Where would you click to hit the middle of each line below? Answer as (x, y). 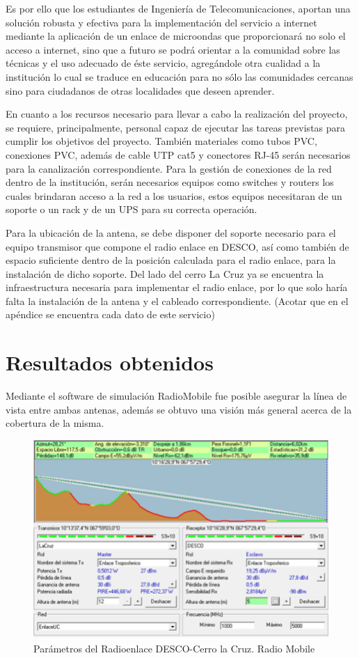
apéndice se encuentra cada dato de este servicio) (110, 314)
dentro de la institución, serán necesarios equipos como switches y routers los (170, 182)
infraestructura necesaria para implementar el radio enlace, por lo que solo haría (177, 287)
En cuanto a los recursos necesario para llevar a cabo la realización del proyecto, (177, 114)
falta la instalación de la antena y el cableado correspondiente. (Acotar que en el (177, 300)
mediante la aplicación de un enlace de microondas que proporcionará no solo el (176, 36)
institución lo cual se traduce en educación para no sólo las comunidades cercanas (179, 76)
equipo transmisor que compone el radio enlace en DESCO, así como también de (177, 246)
